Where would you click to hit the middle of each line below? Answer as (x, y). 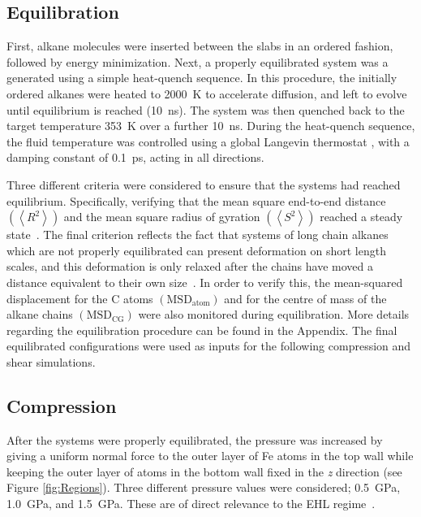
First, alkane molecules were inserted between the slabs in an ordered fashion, (200, 46)
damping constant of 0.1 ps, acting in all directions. (135, 157)
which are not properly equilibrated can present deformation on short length (196, 250)
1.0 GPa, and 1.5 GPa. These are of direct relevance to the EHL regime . (191, 504)
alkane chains (40, 314)
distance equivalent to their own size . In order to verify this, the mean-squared (205, 282)
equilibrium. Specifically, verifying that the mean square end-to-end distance (196, 200)
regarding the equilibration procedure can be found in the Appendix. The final (202, 330)
